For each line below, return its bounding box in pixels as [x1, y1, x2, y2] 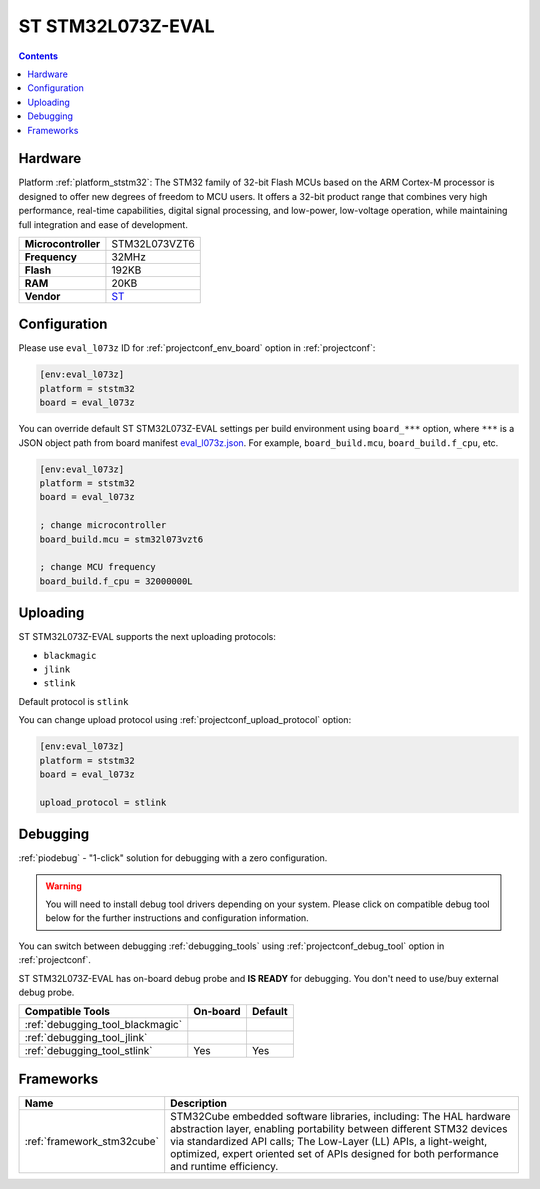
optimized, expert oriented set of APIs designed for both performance [170, 1146, 499, 1160]
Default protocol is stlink [18, 695, 129, 707]
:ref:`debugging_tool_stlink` [24, 1044, 153, 1058]
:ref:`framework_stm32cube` [24, 1134, 160, 1148]
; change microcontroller [39, 520, 167, 531]
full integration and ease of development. [18, 218, 189, 230]
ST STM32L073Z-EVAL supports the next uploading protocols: [18, 631, 277, 643]
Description [170, 1096, 227, 1110]
